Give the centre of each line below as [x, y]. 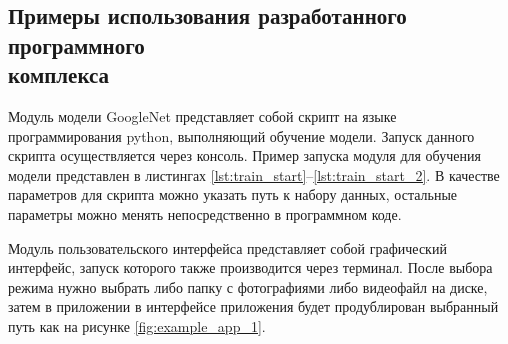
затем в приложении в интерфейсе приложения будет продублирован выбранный [253, 306]
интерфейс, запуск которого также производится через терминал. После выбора [250, 267]
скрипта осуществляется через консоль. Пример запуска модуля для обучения [244, 155]
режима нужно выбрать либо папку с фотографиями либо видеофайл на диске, [248, 286]
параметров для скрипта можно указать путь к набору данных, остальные [232, 194]
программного [76, 44]
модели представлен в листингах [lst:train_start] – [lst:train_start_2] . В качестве [254, 174]
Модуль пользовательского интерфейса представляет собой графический [227, 247]
